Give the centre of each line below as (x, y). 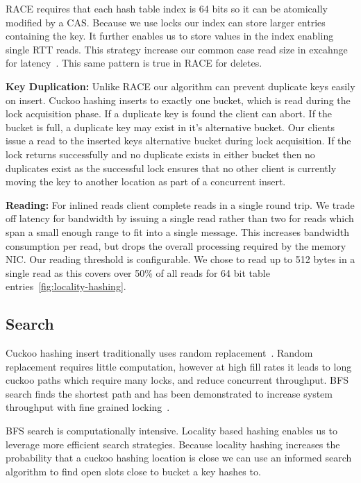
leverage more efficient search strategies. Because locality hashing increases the (173, 444)
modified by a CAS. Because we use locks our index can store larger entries (166, 22)
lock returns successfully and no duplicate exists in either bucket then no (160, 154)
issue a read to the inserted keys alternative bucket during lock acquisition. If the (178, 141)
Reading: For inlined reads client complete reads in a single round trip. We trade (180, 204)
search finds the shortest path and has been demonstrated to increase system (169, 393)
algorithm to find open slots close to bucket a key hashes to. (133, 471)
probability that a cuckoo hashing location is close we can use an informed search (179, 458)
